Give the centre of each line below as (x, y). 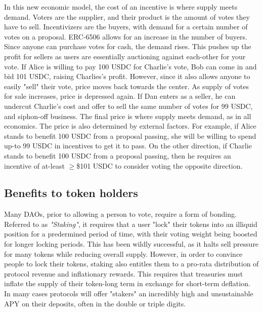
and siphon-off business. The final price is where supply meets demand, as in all (128, 116)
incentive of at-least (34, 165)
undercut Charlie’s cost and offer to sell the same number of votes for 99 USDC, (128, 106)
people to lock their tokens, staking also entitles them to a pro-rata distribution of (131, 264)
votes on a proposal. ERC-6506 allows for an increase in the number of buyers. (126, 36)
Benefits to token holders (71, 193)
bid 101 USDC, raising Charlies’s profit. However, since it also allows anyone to (127, 76)
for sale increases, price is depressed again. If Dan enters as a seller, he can (120, 96)
